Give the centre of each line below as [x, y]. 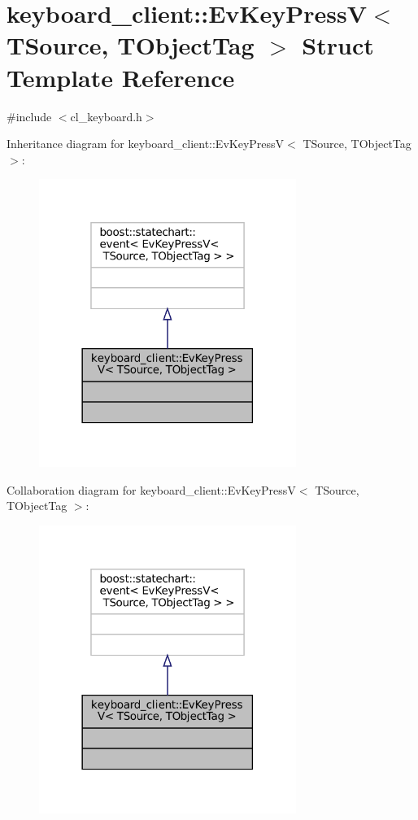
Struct [338, 45]
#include [29, 116]
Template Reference [121, 77]
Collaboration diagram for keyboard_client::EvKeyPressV [151, 489]
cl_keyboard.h [106, 116]
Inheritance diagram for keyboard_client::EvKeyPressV [146, 144]
